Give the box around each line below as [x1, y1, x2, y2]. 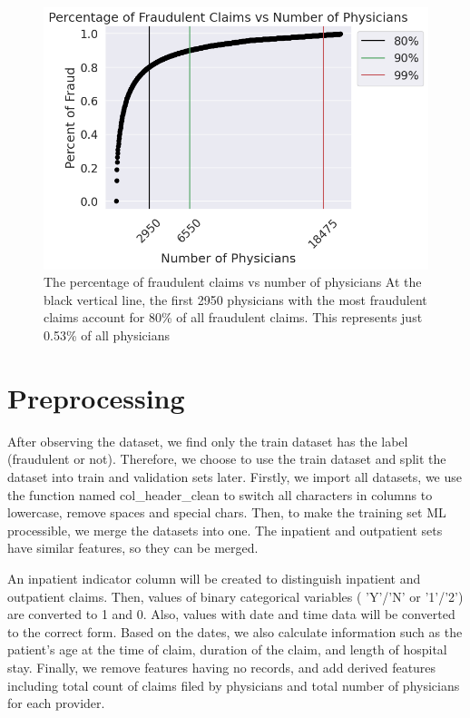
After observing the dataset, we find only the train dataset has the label [7, 431, 408, 450]
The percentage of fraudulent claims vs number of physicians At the [44, 272, 422, 291]
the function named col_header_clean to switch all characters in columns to [7, 485, 433, 504]
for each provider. [7, 693, 105, 713]
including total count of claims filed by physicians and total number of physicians [7, 675, 460, 694]
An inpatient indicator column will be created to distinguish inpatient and [7, 568, 421, 587]
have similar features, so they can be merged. [7, 538, 259, 557]
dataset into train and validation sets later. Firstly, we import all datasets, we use [7, 467, 462, 486]
